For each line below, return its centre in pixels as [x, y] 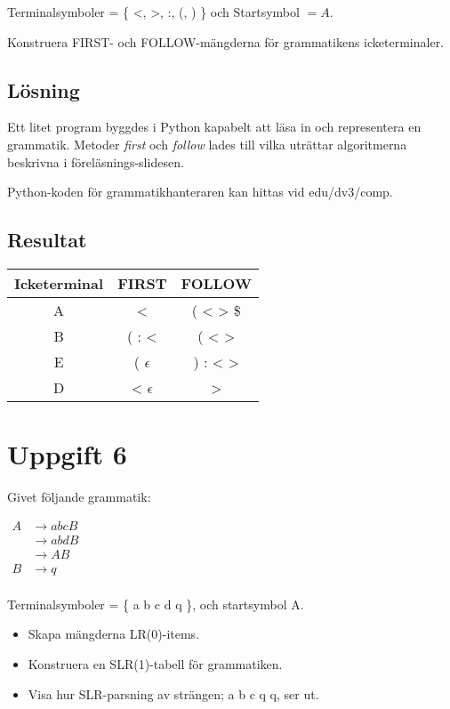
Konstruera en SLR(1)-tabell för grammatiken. [155, 664]
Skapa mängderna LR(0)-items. [114, 634]
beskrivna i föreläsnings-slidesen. [96, 161]
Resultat [47, 240]
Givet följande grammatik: [79, 497]
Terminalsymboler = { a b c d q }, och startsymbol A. [156, 604]
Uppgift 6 [67, 454]
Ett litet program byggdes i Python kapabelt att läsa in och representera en [214, 127]
